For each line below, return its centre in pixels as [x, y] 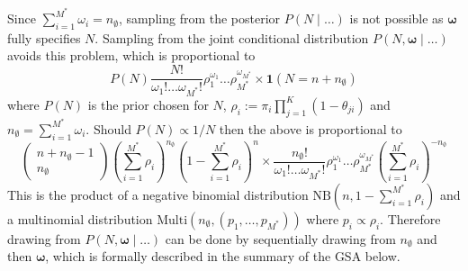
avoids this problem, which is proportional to [131, 55]
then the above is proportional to [310, 128]
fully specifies [44, 37]
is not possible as [396, 18]
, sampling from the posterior [199, 18]
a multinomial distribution [80, 218]
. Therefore [410, 218]
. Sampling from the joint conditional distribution [232, 37]
